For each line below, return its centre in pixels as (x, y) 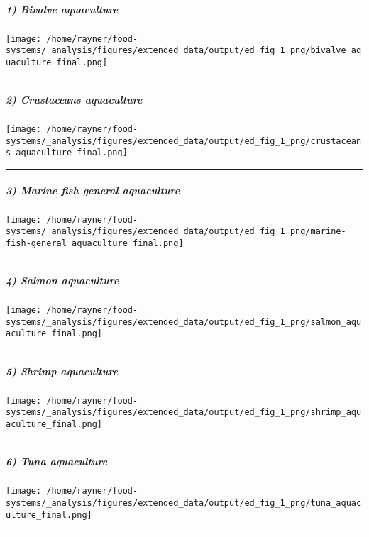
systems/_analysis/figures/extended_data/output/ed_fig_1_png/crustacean (184, 141)
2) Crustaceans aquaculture (74, 100)
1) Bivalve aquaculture (62, 9)
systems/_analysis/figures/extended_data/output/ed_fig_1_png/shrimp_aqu (184, 413)
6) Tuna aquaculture (57, 461)
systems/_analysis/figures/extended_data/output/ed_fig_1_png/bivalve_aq (184, 51)
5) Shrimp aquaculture (62, 371)
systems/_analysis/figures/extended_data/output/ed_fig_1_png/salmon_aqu (184, 322)
